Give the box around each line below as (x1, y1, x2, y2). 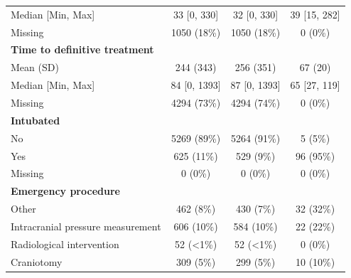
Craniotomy (11, 254, 63, 269)
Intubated (11, 112, 60, 127)
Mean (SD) (11, 60, 59, 75)
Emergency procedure (11, 183, 120, 198)
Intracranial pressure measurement (11, 218, 161, 233)
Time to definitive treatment (11, 42, 154, 57)
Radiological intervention (11, 236, 119, 251)
